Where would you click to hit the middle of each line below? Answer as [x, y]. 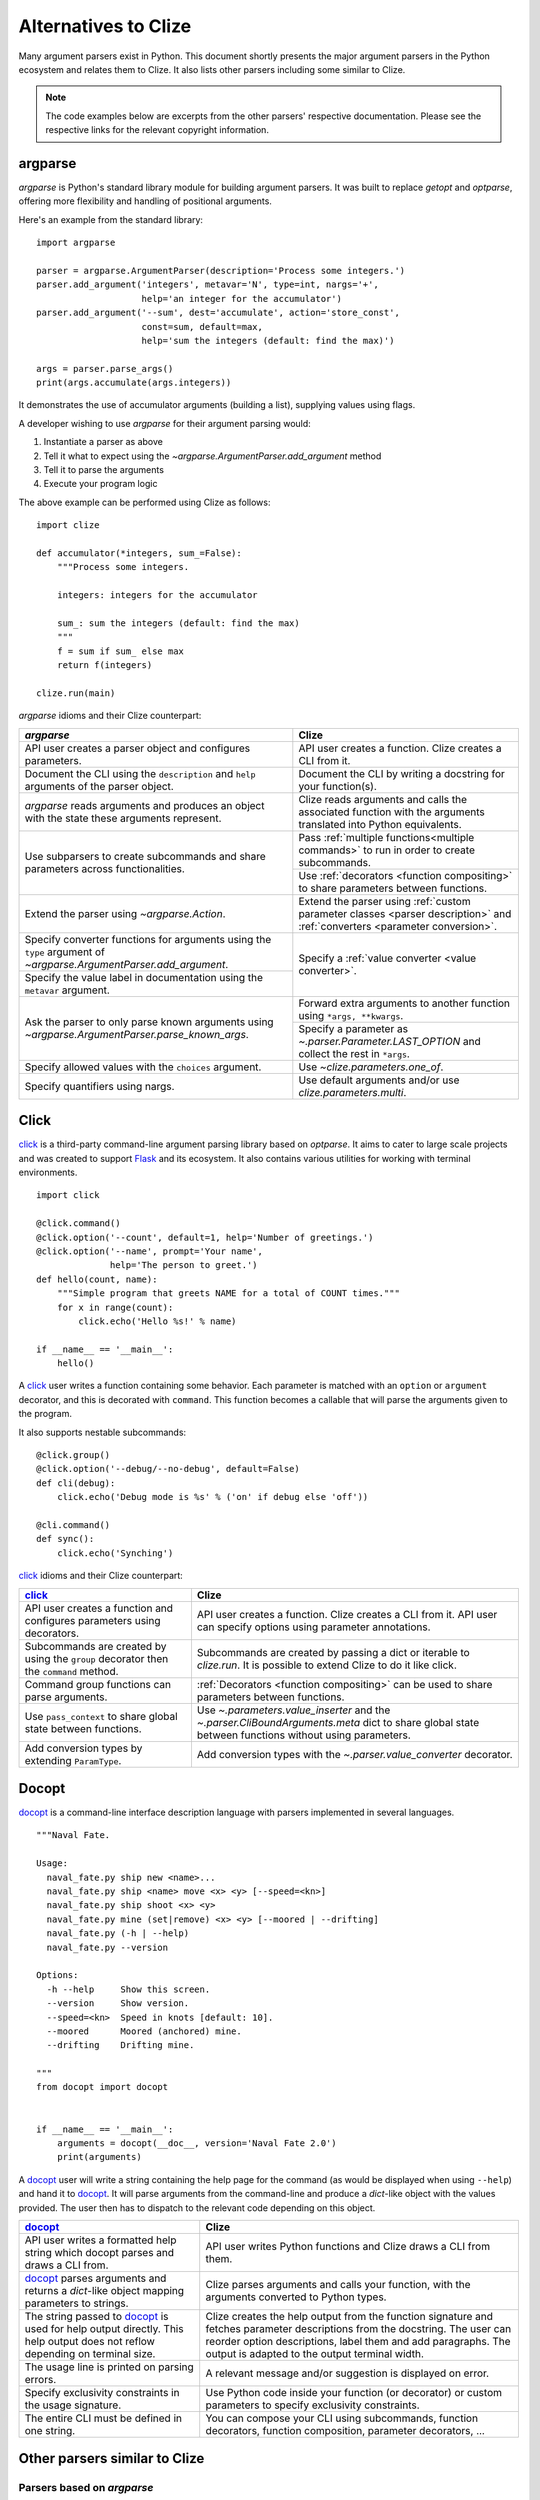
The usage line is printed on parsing [109, 2367]
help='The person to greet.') [184, 1265]
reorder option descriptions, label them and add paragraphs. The [358, 2341]
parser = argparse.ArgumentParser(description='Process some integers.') [221, 270]
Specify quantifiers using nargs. [99, 1086]
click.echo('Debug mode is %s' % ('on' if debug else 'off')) [212, 1497]
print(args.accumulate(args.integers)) [134, 383]
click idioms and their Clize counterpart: [101, 1576]
